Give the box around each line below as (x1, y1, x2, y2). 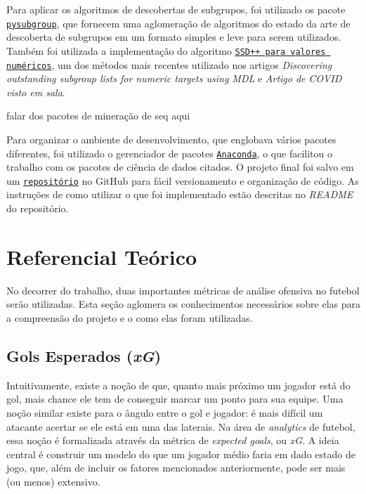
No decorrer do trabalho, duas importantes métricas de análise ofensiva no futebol (6, 282, 360, 297)
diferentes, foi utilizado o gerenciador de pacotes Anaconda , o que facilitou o (6, 145, 332, 160)
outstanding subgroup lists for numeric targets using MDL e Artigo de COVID (6, 71, 342, 86)
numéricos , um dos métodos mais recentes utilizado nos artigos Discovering (6, 57, 332, 72)
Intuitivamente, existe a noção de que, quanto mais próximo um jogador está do (6, 377, 351, 392)
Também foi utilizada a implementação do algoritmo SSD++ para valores (6, 43, 326, 58)
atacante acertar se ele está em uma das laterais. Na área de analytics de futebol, (6, 419, 355, 434)
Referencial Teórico (6, 242, 197, 271)
